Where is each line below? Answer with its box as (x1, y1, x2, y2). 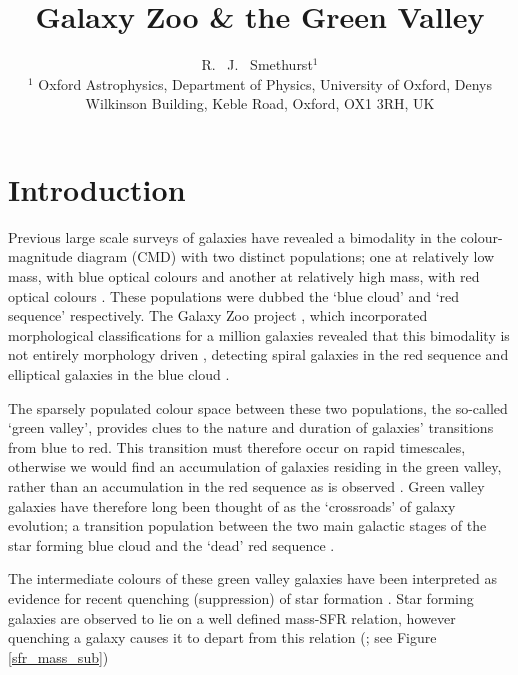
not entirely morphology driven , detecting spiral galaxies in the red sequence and (8, 344, 509, 365)
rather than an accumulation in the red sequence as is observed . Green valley (8, 475, 485, 496)
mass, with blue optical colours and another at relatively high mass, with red (8, 266, 480, 287)
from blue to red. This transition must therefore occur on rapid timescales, (8, 436, 466, 457)
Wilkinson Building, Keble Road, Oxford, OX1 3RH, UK (85, 93, 435, 114)
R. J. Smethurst (201, 54, 313, 75)
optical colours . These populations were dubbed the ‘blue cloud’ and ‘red (8, 285, 460, 306)
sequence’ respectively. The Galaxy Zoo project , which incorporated (8, 305, 428, 326)
